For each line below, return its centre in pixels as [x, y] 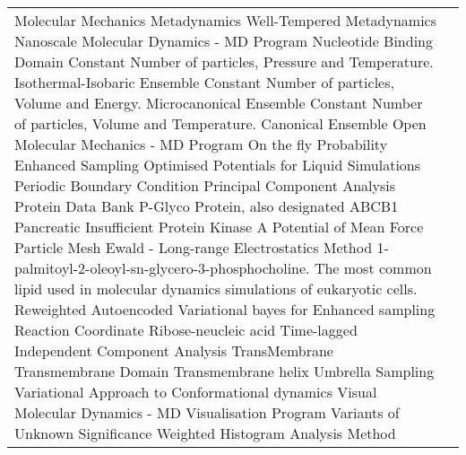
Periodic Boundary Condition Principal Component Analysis [205, 185]
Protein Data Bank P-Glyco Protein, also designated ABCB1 [207, 206]
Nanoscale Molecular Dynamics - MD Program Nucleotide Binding [224, 41]
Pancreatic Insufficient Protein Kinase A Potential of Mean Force [219, 227]
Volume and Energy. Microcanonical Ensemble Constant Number [219, 103]
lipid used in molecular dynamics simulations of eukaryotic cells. [216, 289]
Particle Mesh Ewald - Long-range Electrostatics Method [194, 247]
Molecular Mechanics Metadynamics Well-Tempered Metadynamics [226, 20]
